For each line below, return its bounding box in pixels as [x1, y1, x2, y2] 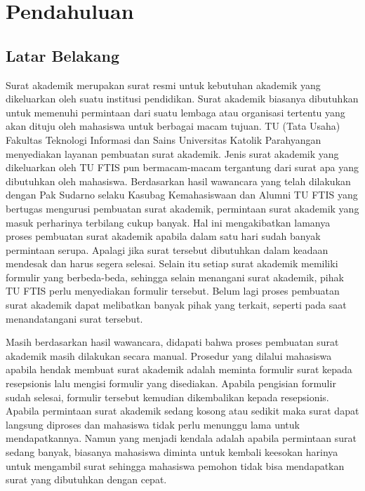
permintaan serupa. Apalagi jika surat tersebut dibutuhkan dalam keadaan [6, 242, 328, 257]
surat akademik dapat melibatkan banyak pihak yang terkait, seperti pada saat [6, 297, 347, 312]
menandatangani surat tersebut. [6, 311, 143, 325]
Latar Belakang [6, 44, 120, 66]
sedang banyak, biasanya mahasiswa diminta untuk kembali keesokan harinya [6, 445, 338, 459]
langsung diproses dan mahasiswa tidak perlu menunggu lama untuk [6, 417, 300, 431]
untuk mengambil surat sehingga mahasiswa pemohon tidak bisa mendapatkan [6, 458, 345, 473]
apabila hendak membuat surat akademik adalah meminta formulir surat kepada [6, 362, 352, 377]
